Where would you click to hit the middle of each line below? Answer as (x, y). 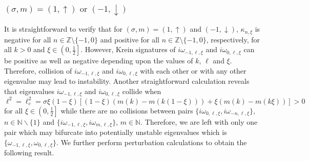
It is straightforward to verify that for (63, 29)
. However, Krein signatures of (128, 49)
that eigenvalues (29, 91)
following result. (29, 153)
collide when (142, 91)
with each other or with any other (193, 70)
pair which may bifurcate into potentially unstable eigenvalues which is (116, 132)
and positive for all (130, 39)
